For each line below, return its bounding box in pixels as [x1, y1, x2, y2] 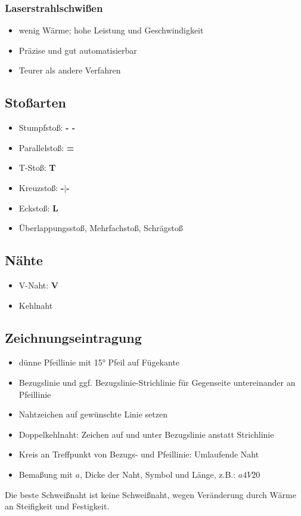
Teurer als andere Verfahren [18, 64, 121, 76]
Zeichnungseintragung [5, 328, 142, 346]
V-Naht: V [18, 278, 59, 291]
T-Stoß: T [18, 161, 56, 174]
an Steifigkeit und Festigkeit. [5, 500, 110, 512]
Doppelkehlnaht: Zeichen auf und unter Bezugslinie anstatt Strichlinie [18, 428, 274, 440]
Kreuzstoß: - [18, 181, 64, 193]
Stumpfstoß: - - [18, 121, 76, 134]
